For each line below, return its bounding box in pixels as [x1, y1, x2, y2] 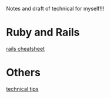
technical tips [6, 85, 39, 92]
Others [6, 66, 41, 79]
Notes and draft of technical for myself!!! [6, 5, 105, 12]
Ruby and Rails [6, 26, 80, 39]
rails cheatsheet [6, 45, 45, 52]
